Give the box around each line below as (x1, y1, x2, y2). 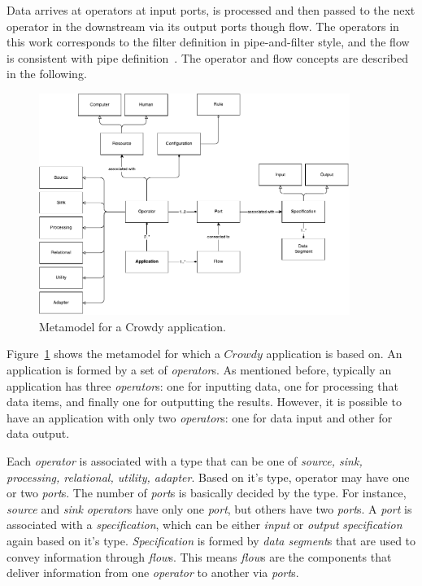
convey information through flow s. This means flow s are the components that (7, 548, 392, 565)
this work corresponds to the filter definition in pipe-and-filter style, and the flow (7, 33, 410, 50)
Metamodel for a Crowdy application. (39, 317, 226, 335)
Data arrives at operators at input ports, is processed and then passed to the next (7, 2, 415, 18)
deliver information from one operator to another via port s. (7, 564, 299, 581)
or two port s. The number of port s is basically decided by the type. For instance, (7, 484, 407, 501)
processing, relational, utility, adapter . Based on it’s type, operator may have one (7, 468, 410, 485)
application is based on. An (266, 345, 402, 362)
